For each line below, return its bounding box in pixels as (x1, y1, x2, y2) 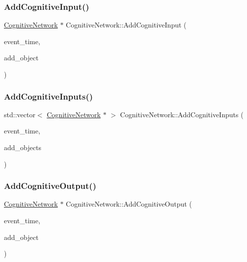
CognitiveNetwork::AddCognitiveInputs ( (120, 109, 244, 119)
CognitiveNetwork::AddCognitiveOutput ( (66, 199, 192, 209)
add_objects (4, 142, 41, 152)
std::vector (4, 109, 35, 119)
